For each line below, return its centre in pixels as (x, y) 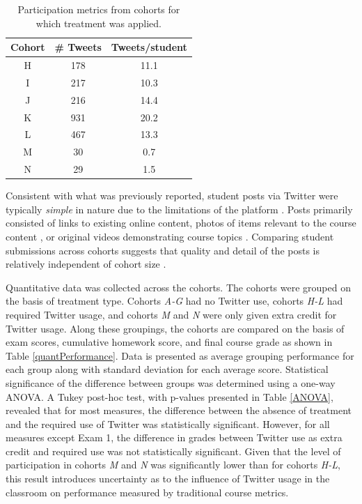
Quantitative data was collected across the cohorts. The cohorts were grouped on (178, 287)
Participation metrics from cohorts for (99, 9)
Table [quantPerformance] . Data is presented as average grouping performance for (180, 355)
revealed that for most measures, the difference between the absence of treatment (179, 410)
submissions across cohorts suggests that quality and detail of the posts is (163, 250)
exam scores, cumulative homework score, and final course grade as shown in (169, 342)
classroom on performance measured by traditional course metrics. (147, 492)
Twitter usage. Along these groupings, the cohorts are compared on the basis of (175, 328)
